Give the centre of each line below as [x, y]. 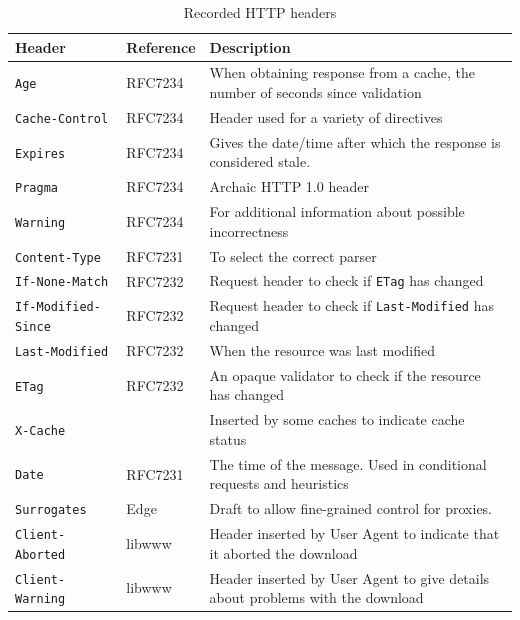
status [228, 438]
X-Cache [40, 431]
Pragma [36, 188]
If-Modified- [58, 307]
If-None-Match [62, 282]
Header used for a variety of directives [326, 116]
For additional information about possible [337, 211]
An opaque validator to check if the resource [345, 374]
